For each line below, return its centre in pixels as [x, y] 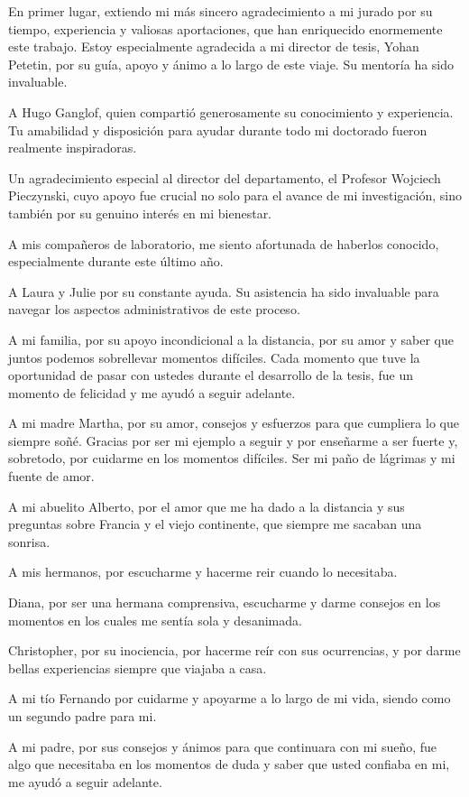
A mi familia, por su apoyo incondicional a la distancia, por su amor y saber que [231, 339]
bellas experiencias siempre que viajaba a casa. [138, 667]
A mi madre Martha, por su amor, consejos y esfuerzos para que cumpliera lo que [234, 423]
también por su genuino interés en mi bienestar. [140, 213]
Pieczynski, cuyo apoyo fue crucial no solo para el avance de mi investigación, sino [235, 195]
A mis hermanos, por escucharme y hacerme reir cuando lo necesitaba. [203, 572]
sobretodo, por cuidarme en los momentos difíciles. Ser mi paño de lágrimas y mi [232, 458]
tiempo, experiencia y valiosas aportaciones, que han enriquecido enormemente [225, 28]
